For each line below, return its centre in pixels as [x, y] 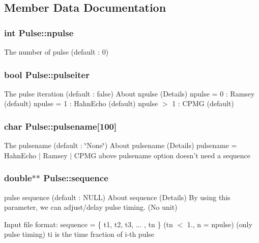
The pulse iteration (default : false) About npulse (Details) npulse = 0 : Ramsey [129, 93]
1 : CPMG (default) [203, 103]
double [18, 178]
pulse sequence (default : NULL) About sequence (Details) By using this [117, 197]
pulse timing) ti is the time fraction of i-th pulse [79, 234]
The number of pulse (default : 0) [56, 52]
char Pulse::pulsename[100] [61, 126]
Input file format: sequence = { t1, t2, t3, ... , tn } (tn [89, 224]
